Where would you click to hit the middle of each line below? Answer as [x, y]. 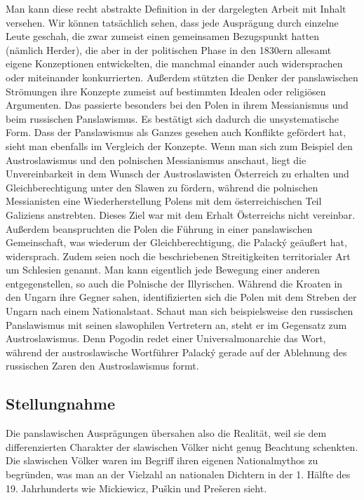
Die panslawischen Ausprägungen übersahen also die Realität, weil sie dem [166, 433]
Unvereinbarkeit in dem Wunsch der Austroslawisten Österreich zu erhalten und [177, 174]
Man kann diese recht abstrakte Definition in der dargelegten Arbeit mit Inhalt [176, 8]
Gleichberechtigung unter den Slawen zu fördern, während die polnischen [162, 187]
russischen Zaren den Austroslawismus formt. [102, 366]
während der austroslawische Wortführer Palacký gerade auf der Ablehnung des [176, 352]
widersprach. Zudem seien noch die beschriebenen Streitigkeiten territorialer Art [178, 256]
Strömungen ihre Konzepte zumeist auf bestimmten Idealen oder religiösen [166, 91]
